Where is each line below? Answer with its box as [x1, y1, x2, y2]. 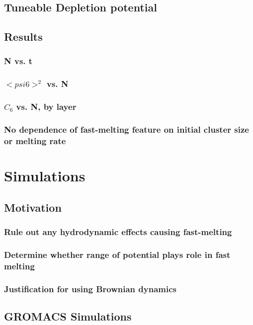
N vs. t [4, 55, 33, 67]
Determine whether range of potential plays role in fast [4, 248, 231, 260]
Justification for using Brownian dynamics [4, 282, 176, 295]
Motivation [4, 199, 62, 215]
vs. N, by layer [16, 100, 77, 113]
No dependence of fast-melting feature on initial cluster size [4, 123, 249, 136]
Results [4, 29, 43, 44]
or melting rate [4, 134, 66, 147]
